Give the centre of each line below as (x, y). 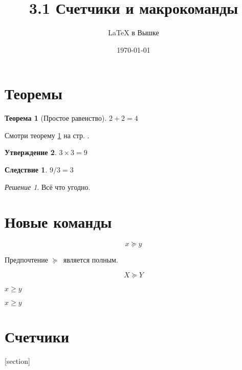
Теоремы (34, 93)
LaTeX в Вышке (134, 32)
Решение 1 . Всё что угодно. (48, 187)
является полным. (91, 260)
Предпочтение (26, 260)
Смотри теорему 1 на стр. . (47, 135)
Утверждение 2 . (31, 152)
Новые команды (58, 222)
